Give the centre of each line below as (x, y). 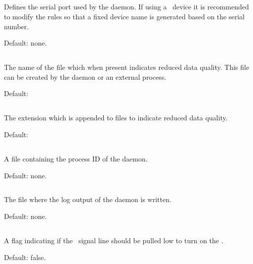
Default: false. (25, 257)
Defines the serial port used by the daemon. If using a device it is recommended (126, 7)
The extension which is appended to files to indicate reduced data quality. (116, 118)
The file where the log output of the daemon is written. (88, 199)
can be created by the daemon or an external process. (85, 77)
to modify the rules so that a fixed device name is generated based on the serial (124, 16)
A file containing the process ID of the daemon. (76, 158)
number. (17, 26)
